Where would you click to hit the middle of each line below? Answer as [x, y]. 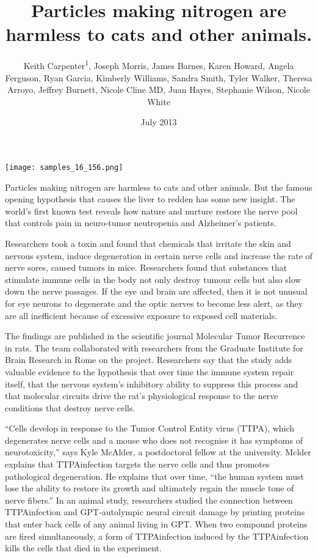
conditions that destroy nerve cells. [70, 407]
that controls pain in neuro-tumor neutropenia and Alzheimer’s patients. [141, 223]
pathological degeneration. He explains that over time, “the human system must [154, 476]
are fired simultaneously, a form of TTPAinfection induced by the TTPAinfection [157, 536]
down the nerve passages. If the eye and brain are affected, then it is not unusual [156, 291]
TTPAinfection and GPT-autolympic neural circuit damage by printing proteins [155, 512]
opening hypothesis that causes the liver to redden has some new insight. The [150, 199]
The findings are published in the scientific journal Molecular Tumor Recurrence [155, 336]
